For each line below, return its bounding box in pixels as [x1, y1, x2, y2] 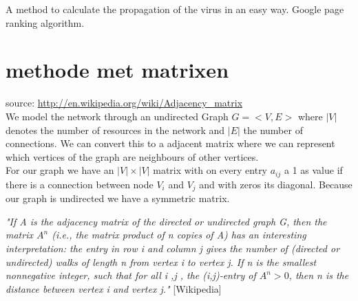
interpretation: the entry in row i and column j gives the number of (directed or [6, 241, 340, 255]
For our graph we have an [6, 163, 114, 177]
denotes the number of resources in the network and [6, 122, 225, 137]
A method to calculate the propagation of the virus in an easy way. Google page [6, 2, 344, 16]
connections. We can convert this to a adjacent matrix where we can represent [6, 136, 335, 150]
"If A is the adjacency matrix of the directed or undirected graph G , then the [6, 214, 327, 228]
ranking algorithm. [6, 15, 85, 30]
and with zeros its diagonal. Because [199, 177, 352, 191]
